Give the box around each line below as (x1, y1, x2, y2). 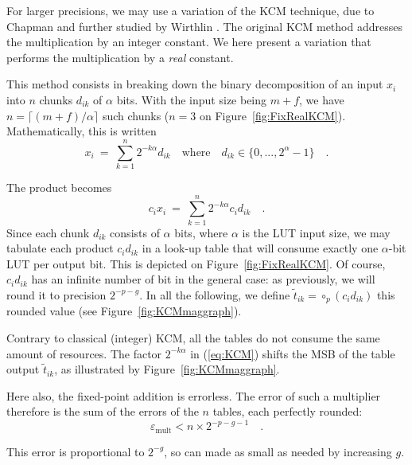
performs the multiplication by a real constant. (6, 49, 234, 65)
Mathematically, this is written (6, 123, 157, 139)
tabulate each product (6, 240, 114, 256)
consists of (110, 224, 160, 240)
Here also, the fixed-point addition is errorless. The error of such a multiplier (6, 387, 381, 404)
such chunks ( (102, 107, 169, 123)
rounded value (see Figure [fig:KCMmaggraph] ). (6, 303, 242, 319)
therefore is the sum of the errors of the (6, 403, 199, 420)
